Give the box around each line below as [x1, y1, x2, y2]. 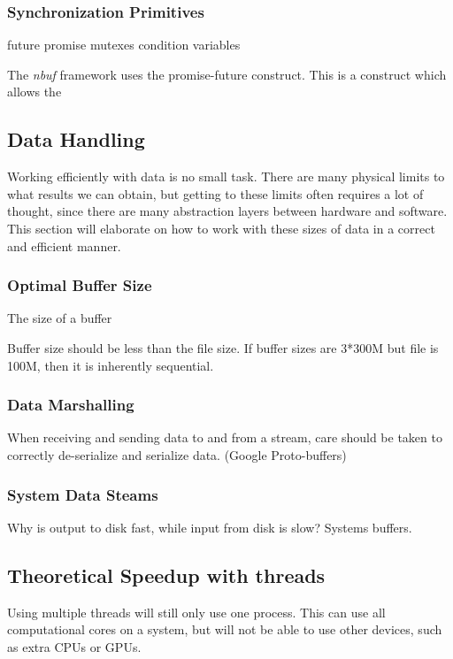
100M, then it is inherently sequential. [7, 356, 214, 374]
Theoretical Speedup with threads [7, 561, 326, 588]
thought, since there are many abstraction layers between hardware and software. [7, 202, 448, 220]
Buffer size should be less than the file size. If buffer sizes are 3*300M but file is [7, 338, 439, 356]
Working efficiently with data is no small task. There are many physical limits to [7, 167, 445, 186]
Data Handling [7, 126, 145, 153]
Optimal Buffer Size [7, 274, 152, 296]
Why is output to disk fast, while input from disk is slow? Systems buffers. [7, 517, 412, 536]
